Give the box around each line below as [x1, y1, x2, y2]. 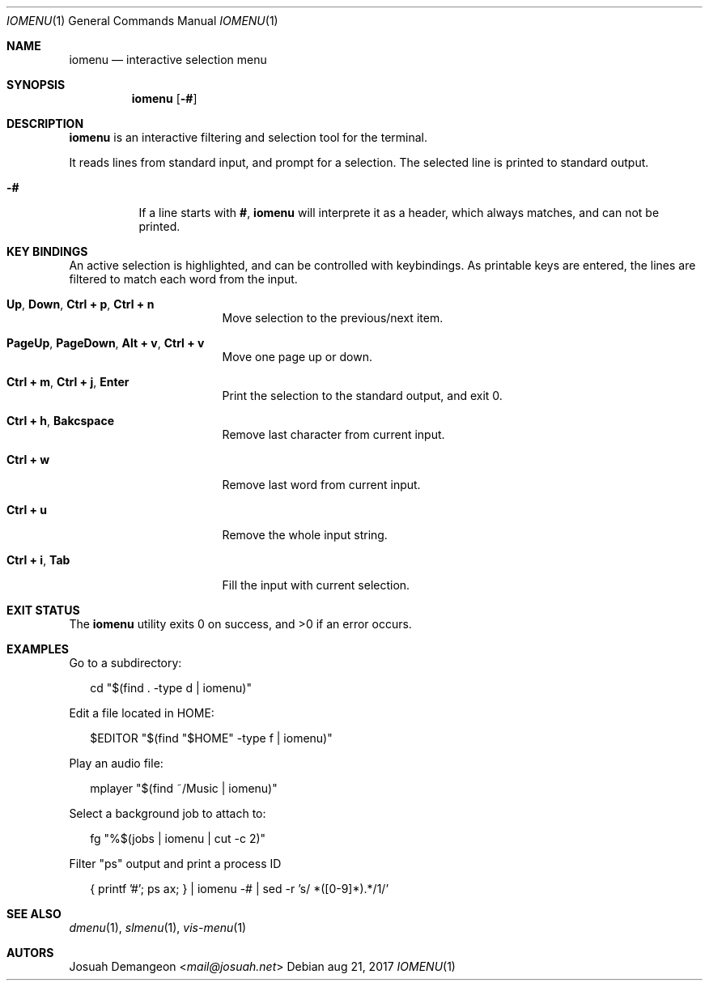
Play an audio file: [69, 756, 163, 770]
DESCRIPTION [6, 117, 84, 130]
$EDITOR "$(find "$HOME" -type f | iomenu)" [90, 731, 333, 745]
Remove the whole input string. [222, 528, 388, 542]
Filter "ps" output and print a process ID [69, 857, 282, 870]
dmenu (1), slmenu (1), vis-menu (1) [69, 921, 247, 934]
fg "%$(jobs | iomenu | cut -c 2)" [90, 832, 266, 845]
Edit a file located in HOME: [69, 706, 214, 720]
